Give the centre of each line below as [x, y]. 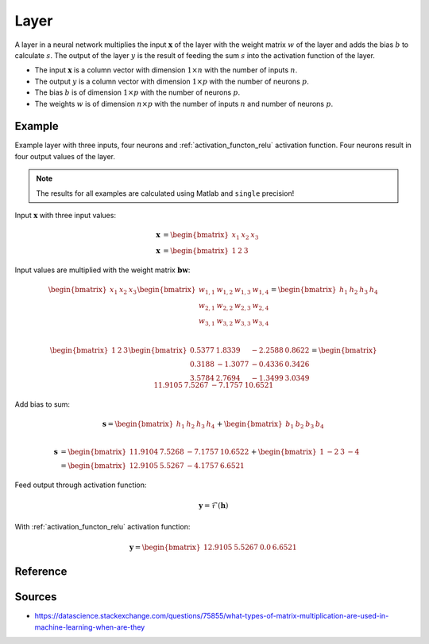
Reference [41, 572]
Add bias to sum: [43, 404]
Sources [36, 597]
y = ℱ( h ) [214, 506]
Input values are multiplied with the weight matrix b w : [102, 270]
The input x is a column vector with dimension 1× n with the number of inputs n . [166, 70]
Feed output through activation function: [81, 485]
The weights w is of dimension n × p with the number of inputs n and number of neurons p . [184, 103]
